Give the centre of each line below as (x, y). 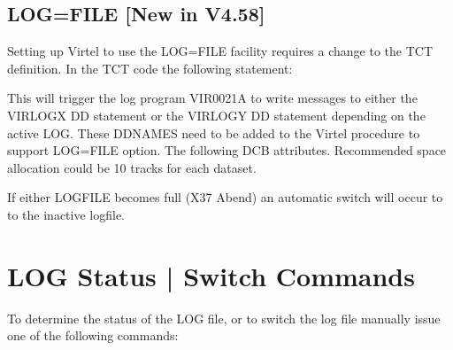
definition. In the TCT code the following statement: (150, 68)
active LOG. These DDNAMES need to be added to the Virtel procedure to (214, 132)
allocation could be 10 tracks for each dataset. (132, 167)
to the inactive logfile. (66, 214)
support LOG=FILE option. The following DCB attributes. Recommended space (227, 150)
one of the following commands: (93, 335)
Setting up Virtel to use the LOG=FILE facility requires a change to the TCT (220, 51)
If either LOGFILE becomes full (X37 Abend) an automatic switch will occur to (225, 197)
